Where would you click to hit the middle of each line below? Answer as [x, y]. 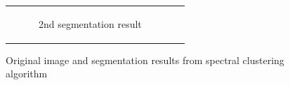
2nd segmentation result [90, 23]
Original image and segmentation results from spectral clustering [145, 60]
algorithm [27, 74]
